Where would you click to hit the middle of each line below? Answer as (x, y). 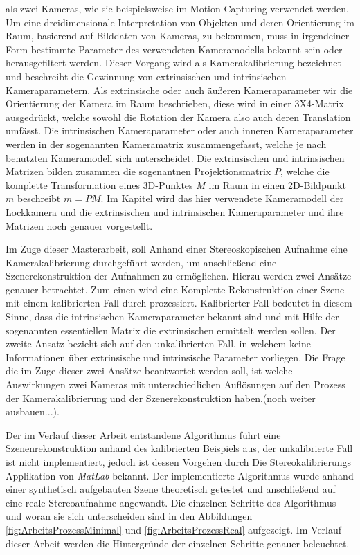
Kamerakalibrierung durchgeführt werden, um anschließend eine (141, 262)
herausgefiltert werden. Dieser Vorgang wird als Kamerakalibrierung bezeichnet (173, 63)
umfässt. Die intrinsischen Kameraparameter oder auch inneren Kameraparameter (180, 130)
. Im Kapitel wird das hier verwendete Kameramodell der (222, 198)
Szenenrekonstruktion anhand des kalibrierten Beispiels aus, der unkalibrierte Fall (179, 448)
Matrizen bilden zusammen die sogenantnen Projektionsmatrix (138, 171)
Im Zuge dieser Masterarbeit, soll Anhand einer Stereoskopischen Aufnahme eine (177, 249)
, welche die (305, 171)
